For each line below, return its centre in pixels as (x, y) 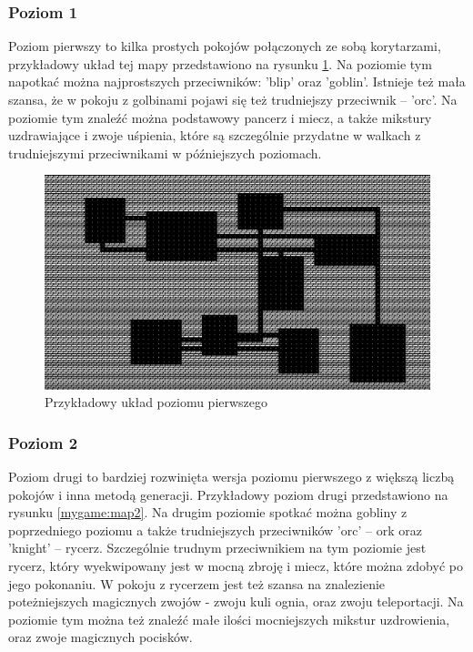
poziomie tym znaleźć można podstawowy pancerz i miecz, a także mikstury (220, 117)
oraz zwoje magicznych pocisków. (101, 637)
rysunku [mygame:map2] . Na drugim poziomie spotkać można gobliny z (208, 512)
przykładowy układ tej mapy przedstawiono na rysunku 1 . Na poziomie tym (220, 63)
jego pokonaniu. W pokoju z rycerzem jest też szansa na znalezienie (197, 583)
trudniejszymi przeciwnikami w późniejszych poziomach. (165, 153)
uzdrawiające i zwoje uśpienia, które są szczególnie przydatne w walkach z (215, 135)
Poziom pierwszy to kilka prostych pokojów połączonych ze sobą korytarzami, (225, 46)
